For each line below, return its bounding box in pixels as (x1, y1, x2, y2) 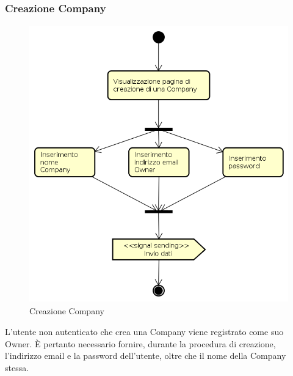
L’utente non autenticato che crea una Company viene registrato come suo (5, 325, 284, 337)
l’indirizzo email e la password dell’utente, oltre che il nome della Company (5, 349, 286, 362)
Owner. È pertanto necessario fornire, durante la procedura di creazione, (5, 337, 276, 350)
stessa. (5, 361, 29, 374)
